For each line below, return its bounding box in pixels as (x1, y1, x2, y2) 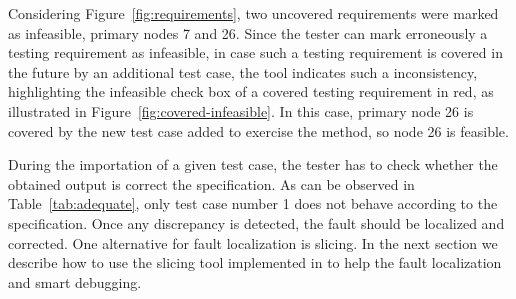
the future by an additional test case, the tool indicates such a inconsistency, (8, 61, 478, 82)
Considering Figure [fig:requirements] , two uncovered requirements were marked (8, 3, 499, 23)
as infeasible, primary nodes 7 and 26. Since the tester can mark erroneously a (8, 22, 488, 43)
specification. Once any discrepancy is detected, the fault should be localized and (8, 212, 505, 233)
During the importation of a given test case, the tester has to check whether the (8, 154, 498, 175)
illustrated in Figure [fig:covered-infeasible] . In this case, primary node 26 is (8, 100, 474, 121)
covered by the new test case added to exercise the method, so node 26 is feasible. (8, 120, 509, 141)
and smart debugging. (8, 271, 142, 292)
